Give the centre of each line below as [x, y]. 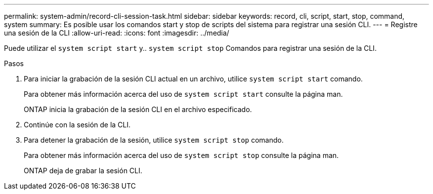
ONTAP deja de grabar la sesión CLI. [83, 171]
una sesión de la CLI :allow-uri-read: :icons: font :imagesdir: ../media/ [117, 33]
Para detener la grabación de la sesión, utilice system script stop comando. [154, 140]
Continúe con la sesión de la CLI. [77, 125]
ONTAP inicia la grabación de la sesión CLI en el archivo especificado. [138, 109]
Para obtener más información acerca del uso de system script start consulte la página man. [183, 94]
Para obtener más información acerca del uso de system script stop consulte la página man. [181, 155]
